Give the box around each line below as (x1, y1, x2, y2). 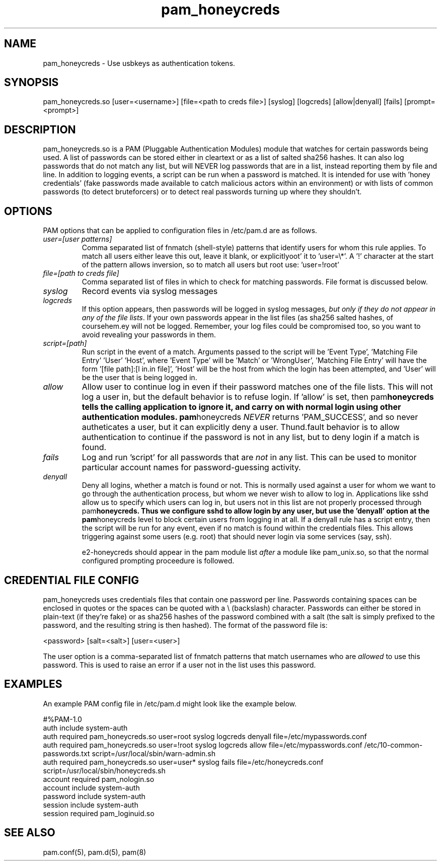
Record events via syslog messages (82, 286, 218, 297)
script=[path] (43, 339, 87, 348)
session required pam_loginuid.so (43, 809, 155, 818)
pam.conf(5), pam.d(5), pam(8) (43, 847, 146, 856)
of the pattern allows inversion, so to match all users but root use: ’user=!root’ (82, 260, 339, 269)
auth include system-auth (43, 723, 128, 732)
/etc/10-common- (364, 740, 423, 749)
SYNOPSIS (4, 76, 59, 89)
